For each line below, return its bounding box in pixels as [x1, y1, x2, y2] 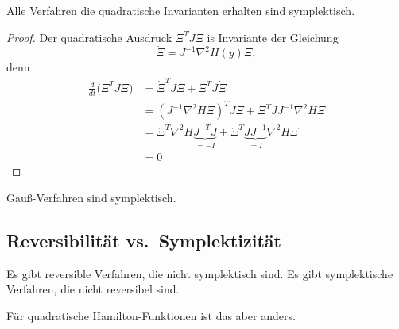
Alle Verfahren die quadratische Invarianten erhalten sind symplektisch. [6, 2, 355, 18]
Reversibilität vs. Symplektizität [6, 228, 281, 252]
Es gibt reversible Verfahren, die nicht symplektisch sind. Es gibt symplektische [6, 265, 393, 281]
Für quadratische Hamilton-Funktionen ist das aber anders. [6, 307, 296, 323]
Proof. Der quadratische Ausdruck [6, 29, 172, 45]
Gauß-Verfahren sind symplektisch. [6, 189, 176, 205]
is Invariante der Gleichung [207, 29, 339, 45]
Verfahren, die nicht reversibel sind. [6, 281, 180, 297]
